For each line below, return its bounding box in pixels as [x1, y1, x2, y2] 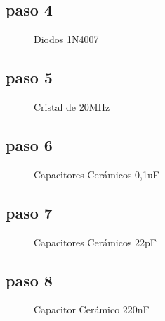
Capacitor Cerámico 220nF [34, 302, 150, 317]
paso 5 [6, 66, 53, 88]
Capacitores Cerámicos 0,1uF [34, 166, 159, 181]
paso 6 [6, 133, 53, 155]
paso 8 [6, 269, 53, 291]
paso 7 [6, 201, 53, 223]
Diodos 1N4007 [34, 32, 99, 47]
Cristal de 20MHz [34, 99, 110, 114]
